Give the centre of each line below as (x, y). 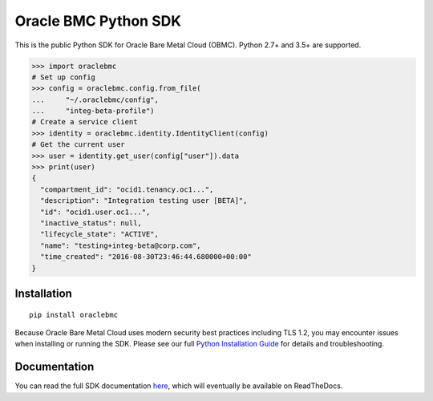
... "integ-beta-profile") (93, 111)
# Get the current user (79, 145)
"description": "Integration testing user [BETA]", (144, 201)
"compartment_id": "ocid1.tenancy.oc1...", (127, 189)
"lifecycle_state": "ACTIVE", (100, 234)
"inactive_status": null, (91, 223)
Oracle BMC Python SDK (98, 21)
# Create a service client (85, 122)
